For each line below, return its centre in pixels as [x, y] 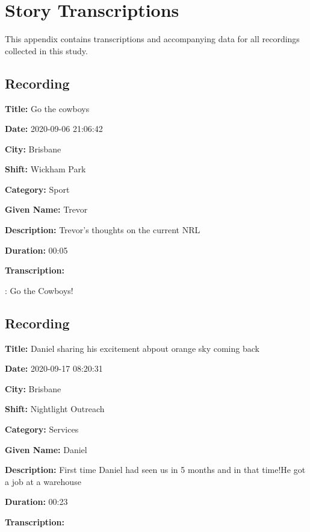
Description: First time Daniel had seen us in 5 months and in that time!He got [155, 470]
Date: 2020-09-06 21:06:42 [54, 129]
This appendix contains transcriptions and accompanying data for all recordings [152, 39]
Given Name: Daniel [46, 449]
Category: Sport [37, 189]
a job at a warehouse [43, 481]
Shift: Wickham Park [45, 169]
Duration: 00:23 [36, 502]
